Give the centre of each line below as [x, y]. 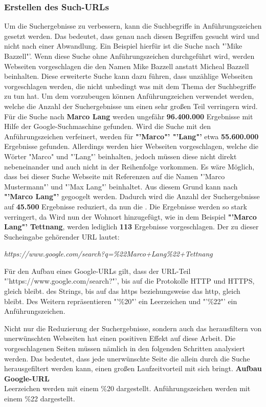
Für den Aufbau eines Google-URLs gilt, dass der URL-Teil [97, 271]
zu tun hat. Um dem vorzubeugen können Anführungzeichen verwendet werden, [129, 96]
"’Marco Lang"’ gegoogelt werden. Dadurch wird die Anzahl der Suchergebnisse [132, 196]
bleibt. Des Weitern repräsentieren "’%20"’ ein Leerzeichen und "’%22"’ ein [121, 301]
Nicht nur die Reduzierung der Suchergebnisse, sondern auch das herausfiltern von [133, 328]
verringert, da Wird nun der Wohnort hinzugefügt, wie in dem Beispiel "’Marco [130, 216]
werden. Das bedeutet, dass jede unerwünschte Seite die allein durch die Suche [127, 358]
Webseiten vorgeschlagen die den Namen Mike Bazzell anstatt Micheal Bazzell [127, 66]
